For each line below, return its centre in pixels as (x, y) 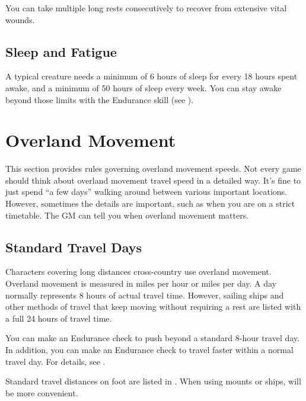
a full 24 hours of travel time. (59, 318)
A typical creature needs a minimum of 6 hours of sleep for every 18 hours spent (152, 76)
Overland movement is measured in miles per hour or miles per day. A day (141, 283)
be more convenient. (42, 392)
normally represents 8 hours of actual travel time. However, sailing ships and (145, 295)
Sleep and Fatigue (61, 51)
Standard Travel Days (74, 247)
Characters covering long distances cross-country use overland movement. (138, 272)
